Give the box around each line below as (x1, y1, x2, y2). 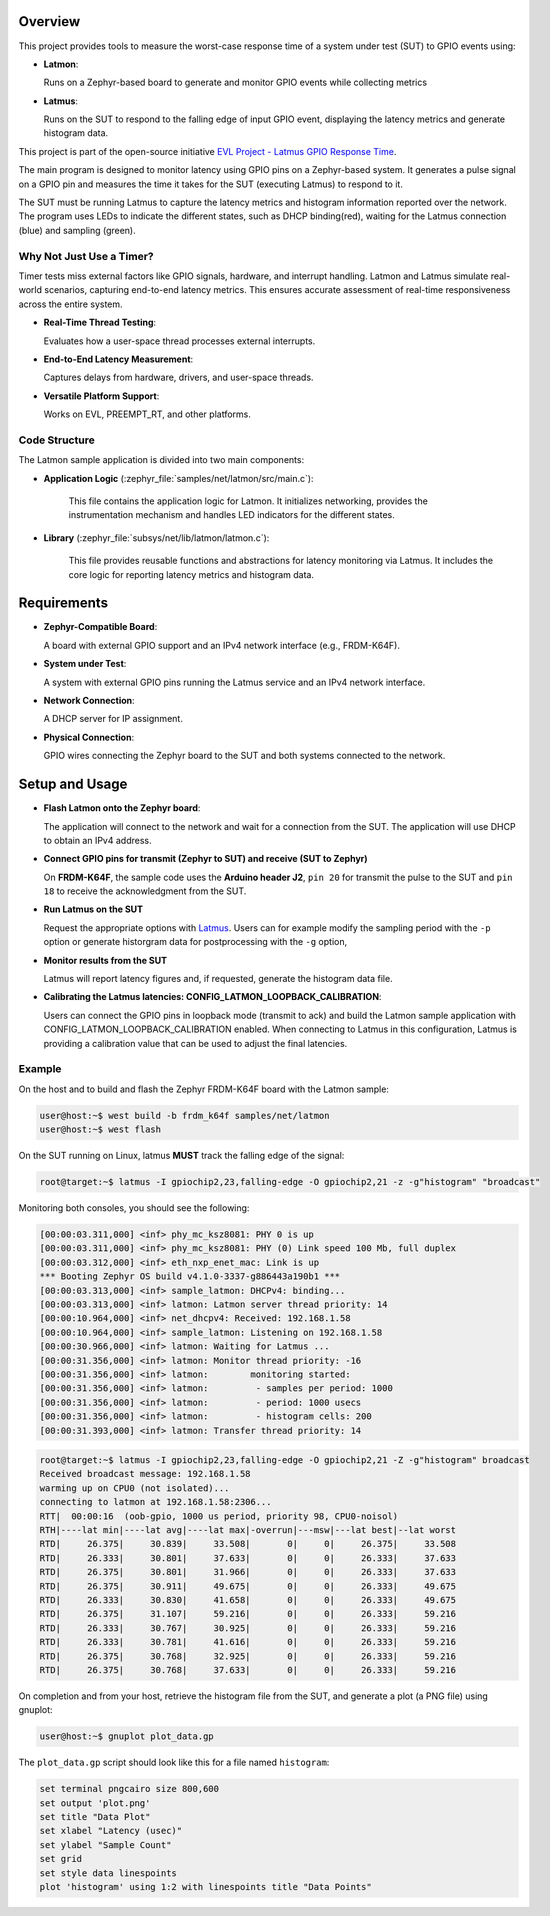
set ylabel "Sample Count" (39, 1839, 172, 1850)
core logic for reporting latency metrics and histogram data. (68, 568, 315, 580)
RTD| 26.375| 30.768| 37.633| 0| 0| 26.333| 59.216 (39, 1664, 457, 1675)
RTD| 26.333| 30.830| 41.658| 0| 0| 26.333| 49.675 (39, 1594, 457, 1605)
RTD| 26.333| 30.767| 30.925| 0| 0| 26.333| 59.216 (39, 1622, 457, 1634)
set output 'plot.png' (39, 1797, 151, 1809)
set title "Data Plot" (39, 1811, 151, 1823)
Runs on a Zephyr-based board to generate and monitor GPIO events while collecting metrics (43, 76, 428, 89)
